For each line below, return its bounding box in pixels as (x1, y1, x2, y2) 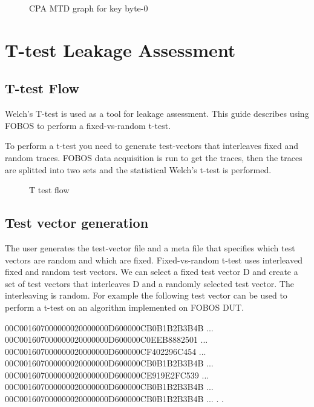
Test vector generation (5, 213, 149, 232)
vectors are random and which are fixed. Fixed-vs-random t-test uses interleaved (5, 253, 303, 266)
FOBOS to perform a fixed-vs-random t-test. (5, 119, 171, 131)
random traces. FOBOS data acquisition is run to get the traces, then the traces (5, 151, 303, 164)
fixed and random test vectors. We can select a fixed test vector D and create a (5, 265, 298, 278)
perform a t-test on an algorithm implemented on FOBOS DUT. (5, 300, 244, 313)
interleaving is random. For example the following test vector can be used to (5, 289, 287, 302)
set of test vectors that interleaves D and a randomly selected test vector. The (5, 277, 294, 290)
